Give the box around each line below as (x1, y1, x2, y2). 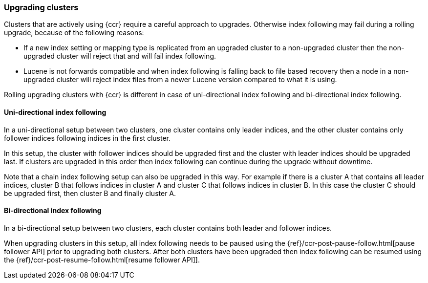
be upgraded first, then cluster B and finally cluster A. (4, 189, 176, 197)
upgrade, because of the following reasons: (4, 28, 144, 37)
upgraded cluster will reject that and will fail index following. (23, 52, 216, 61)
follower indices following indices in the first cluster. (4, 133, 171, 142)
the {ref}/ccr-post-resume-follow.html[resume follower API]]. (4, 255, 200, 264)
